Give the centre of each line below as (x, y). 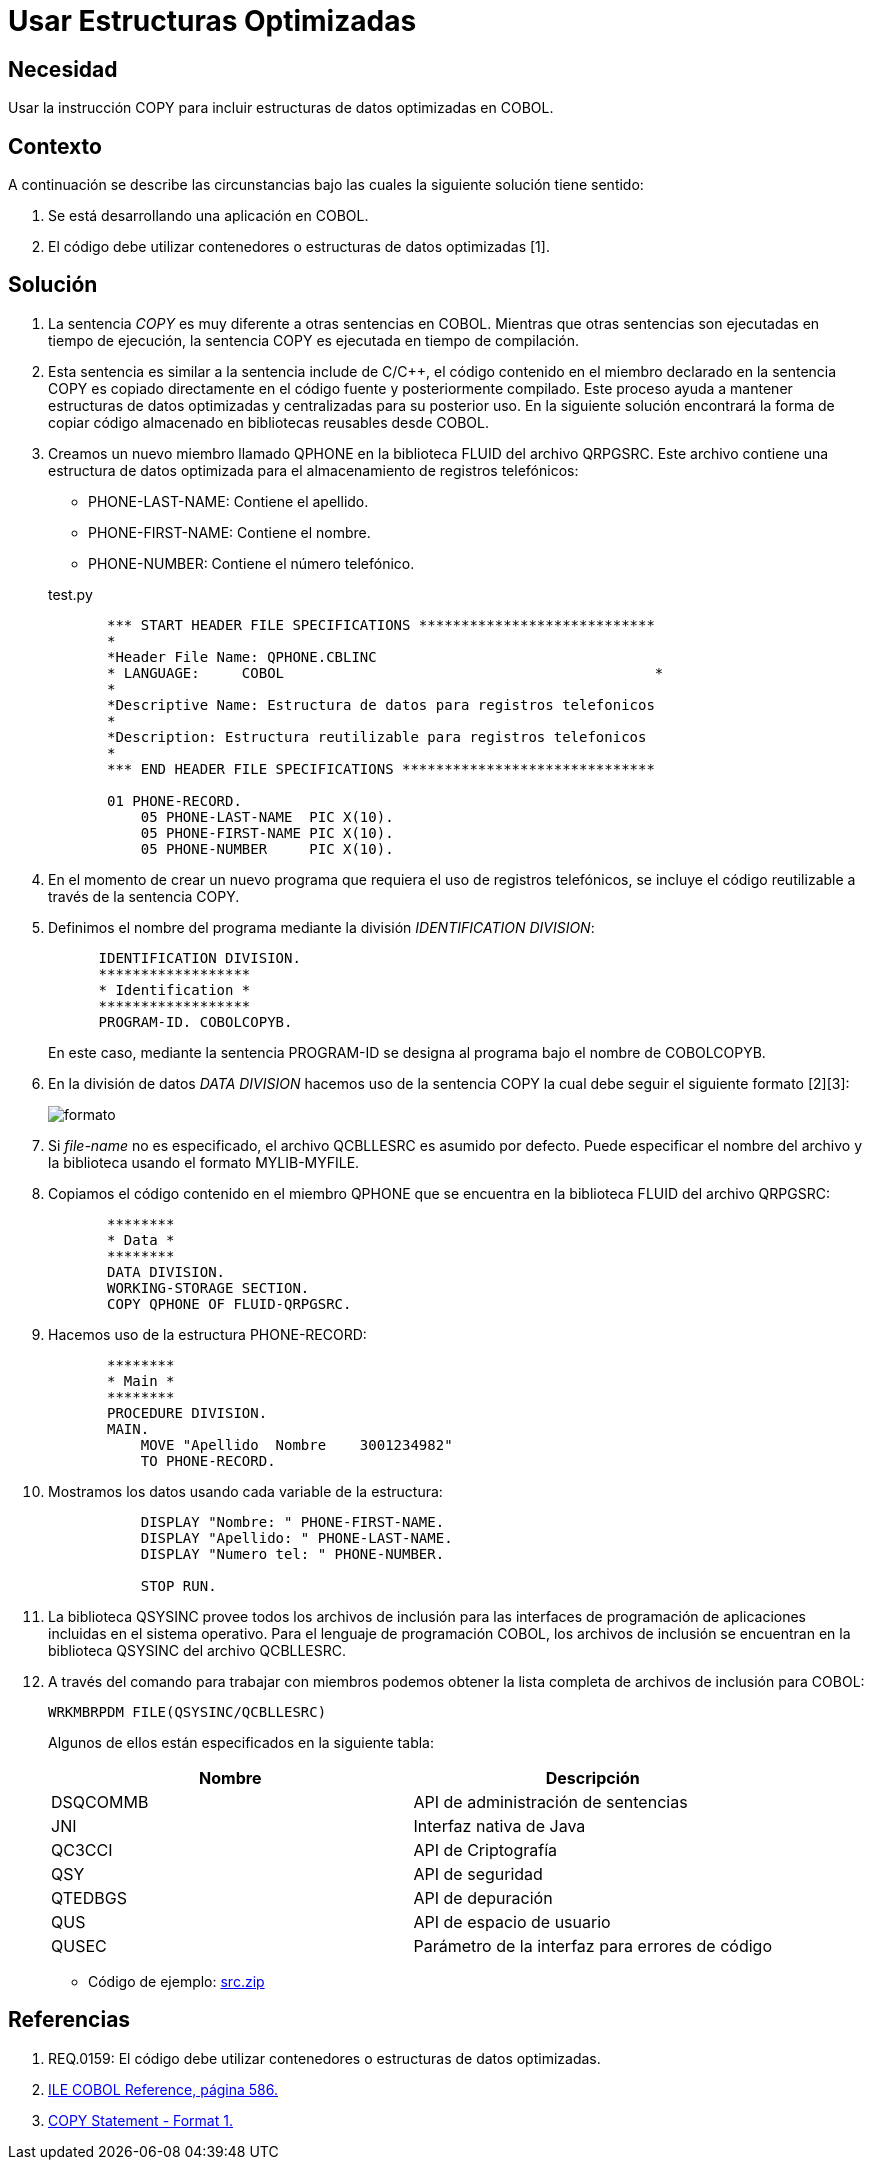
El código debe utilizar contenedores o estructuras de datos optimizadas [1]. (299, 247)
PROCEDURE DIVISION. (187, 1412)
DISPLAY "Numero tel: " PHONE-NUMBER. (292, 1553)
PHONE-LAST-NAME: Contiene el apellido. (228, 501)
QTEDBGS (89, 1897)
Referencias (69, 2020)
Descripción (592, 1777)
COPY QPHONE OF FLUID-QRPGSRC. (229, 1303)
